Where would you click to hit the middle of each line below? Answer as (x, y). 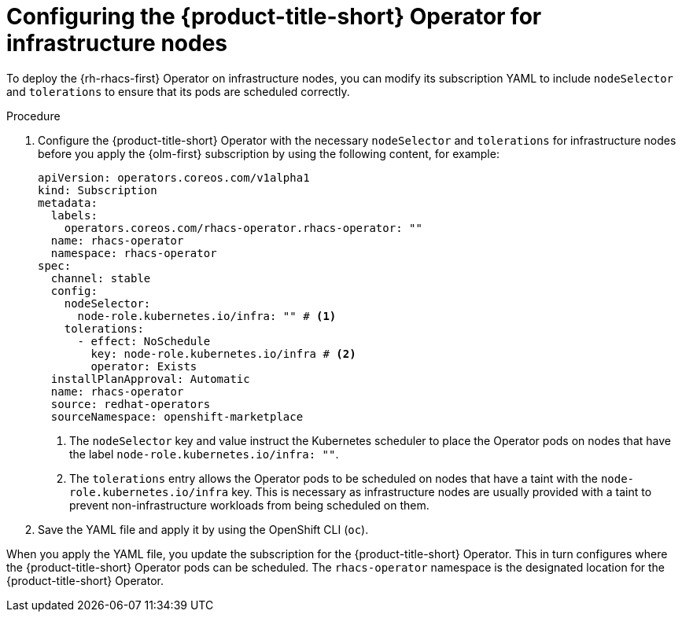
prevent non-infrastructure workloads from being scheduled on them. (249, 505)
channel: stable (101, 278)
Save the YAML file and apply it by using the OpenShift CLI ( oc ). (203, 529)
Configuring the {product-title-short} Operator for (274, 17)
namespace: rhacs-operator (134, 253)
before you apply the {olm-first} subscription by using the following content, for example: (269, 153)
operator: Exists (144, 366)
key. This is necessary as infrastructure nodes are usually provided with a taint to (442, 491)
